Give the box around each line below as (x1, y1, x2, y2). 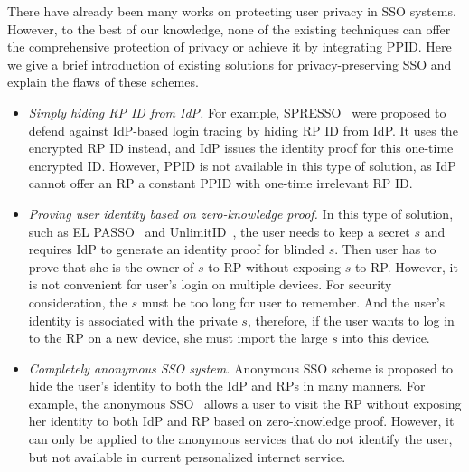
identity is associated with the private (28, 310, 238, 329)
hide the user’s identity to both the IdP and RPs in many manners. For (28, 376, 426, 395)
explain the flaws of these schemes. (7, 72, 199, 91)
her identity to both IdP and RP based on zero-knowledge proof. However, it (28, 411, 455, 430)
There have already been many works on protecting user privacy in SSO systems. (7, 2, 456, 20)
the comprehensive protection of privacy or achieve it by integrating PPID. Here (7, 37, 452, 56)
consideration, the (28, 292, 127, 311)
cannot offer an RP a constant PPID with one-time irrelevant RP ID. (28, 174, 413, 193)
